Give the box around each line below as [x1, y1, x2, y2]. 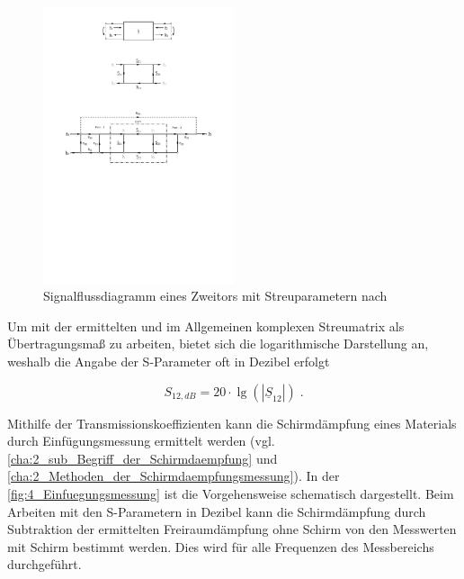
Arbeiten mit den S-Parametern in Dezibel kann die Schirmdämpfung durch [7, 502, 426, 520]
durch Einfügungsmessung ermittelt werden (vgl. [7, 431, 275, 450]
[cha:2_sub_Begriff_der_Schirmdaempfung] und [7, 448, 278, 467]
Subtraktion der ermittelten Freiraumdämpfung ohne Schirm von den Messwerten [7, 520, 457, 538]
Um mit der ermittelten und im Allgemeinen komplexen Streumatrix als [7, 316, 405, 335]
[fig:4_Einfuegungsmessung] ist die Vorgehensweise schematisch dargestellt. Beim [7, 484, 454, 502]
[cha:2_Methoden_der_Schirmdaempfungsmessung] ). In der [7, 466, 340, 485]
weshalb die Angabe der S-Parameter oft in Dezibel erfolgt [7, 351, 330, 370]
